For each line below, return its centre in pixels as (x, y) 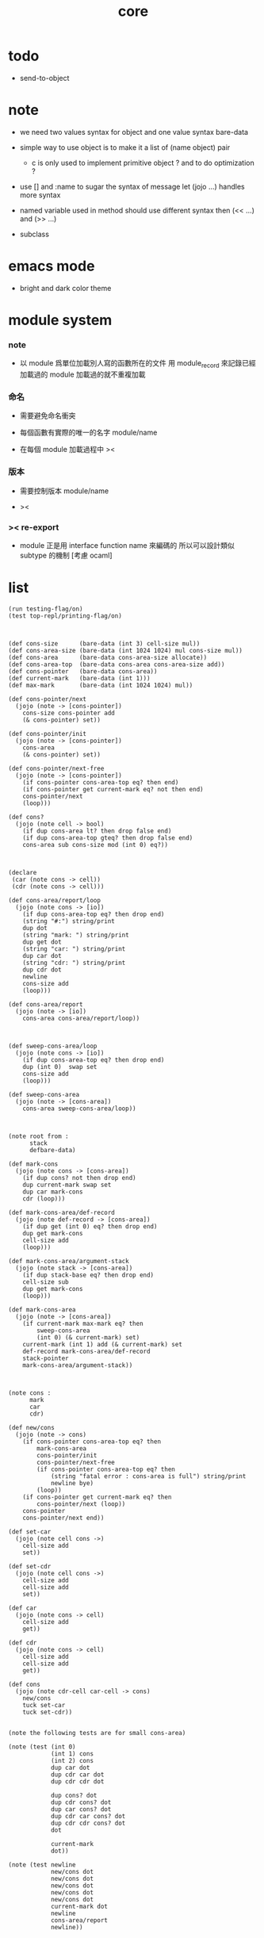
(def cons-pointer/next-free (56, 768)
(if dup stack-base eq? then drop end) (88, 1275)
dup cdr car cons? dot (88, 1816)
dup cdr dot (42, 970)
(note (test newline (42, 1865)
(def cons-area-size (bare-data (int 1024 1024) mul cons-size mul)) (126, 650)
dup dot (35, 928)
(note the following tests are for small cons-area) (97, 1733)
